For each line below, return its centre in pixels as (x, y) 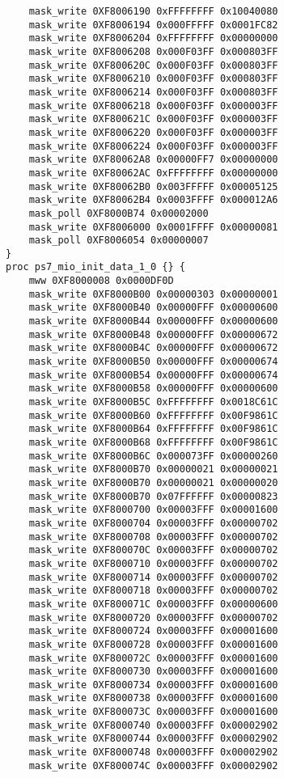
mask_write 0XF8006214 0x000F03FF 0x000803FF (153, 92)
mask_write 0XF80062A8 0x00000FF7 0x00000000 (153, 160)
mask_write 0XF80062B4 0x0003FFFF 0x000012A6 (153, 200)
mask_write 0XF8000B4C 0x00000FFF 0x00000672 (153, 348)
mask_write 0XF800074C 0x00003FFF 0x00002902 (153, 765)
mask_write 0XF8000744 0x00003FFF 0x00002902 (153, 739)
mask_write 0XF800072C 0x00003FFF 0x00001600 (153, 658)
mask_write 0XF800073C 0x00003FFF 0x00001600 (153, 712)
